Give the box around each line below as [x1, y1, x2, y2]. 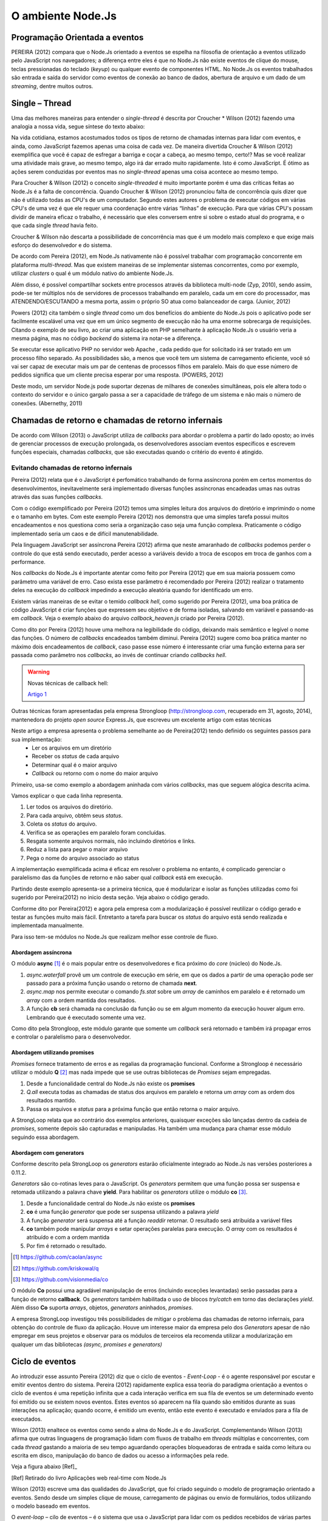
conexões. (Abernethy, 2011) [11, 399, 83, 407]
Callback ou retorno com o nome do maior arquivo [32, 770, 159, 777]
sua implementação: [11, 736, 62, 743]
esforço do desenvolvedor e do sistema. [11, 242, 112, 249]
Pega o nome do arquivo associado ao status [26, 854, 140, 861]
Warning [27, 668, 50, 675]
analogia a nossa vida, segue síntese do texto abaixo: [11, 122, 145, 130]
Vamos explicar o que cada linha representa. [11, 792, 123, 799]
